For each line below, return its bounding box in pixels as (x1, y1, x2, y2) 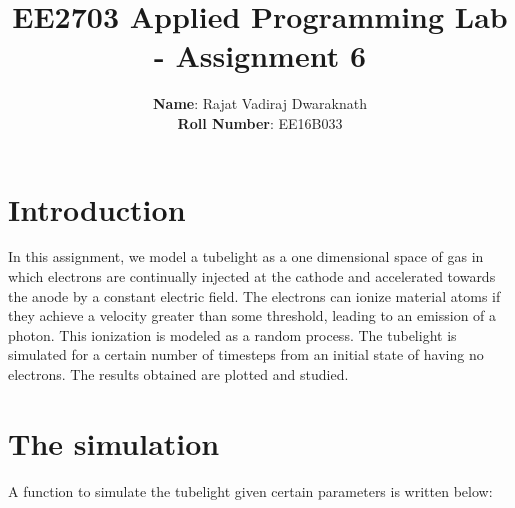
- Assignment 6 (153, 35, 367, 76)
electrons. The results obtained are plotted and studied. (8, 364, 349, 384)
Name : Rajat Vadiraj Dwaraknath (152, 93, 367, 114)
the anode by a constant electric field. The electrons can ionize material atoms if (8, 285, 501, 306)
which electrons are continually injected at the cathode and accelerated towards (8, 266, 496, 287)
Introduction (8, 188, 186, 229)
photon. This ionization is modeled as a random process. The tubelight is (8, 324, 457, 345)
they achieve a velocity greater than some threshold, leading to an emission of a (8, 305, 497, 326)
